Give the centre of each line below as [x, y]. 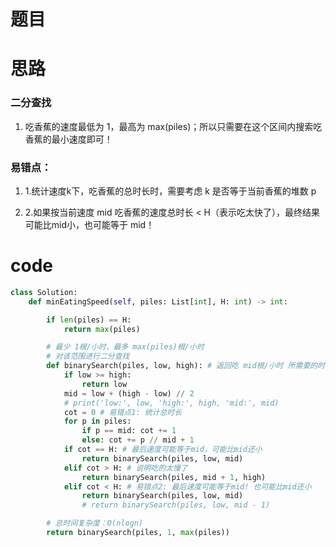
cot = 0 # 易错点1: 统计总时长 [123, 412]
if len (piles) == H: [89, 320]
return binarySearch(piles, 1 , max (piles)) [138, 533]
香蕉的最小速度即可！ [68, 139]
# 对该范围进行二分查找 [88, 356]
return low [104, 384]
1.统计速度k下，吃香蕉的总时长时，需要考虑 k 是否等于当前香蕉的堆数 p [170, 191]
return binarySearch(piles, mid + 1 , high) [174, 477]
